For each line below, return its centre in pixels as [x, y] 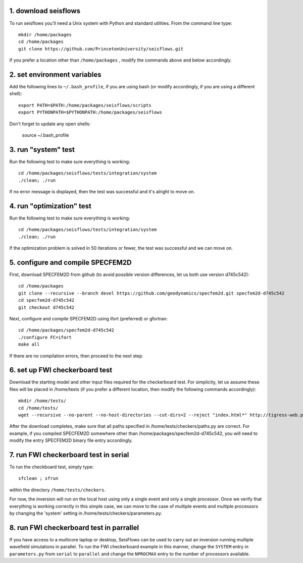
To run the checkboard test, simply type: [52, 467]
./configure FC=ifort [45, 337]
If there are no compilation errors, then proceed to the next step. [76, 356]
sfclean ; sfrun [38, 478]
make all [29, 345]
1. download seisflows [45, 11]
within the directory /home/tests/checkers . [58, 490]
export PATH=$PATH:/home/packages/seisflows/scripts [85, 105]
